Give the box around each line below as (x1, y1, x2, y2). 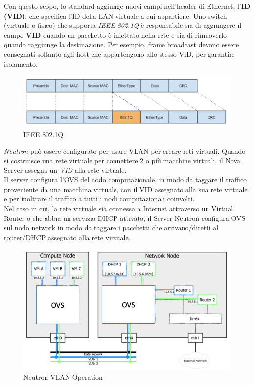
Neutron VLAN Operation (23, 371, 103, 382)
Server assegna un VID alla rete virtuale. (4, 165, 127, 175)
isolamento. (4, 58, 38, 69)
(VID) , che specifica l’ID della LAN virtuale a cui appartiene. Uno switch (4, 10, 227, 21)
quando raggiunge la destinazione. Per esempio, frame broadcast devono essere (4, 39, 239, 49)
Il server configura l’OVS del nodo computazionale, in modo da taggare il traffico (4, 174, 247, 185)
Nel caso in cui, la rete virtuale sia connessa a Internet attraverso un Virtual (4, 203, 233, 214)
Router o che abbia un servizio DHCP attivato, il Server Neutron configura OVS (4, 213, 246, 223)
